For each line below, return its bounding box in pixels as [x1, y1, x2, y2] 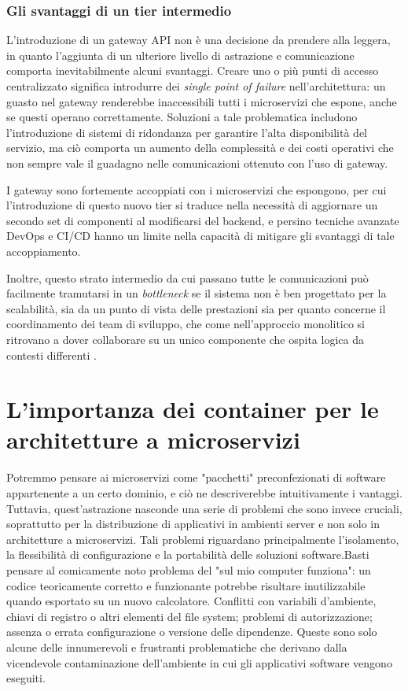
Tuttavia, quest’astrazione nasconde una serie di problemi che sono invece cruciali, [6, 500, 402, 516]
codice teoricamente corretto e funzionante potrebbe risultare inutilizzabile [6, 577, 366, 593]
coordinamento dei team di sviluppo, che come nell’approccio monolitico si [6, 316, 366, 332]
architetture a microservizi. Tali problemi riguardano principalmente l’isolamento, [6, 530, 399, 547]
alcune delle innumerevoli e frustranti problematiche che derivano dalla [6, 638, 347, 655]
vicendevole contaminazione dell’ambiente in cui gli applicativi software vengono [6, 654, 392, 671]
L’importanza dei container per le [6, 393, 379, 425]
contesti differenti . [6, 346, 97, 363]
